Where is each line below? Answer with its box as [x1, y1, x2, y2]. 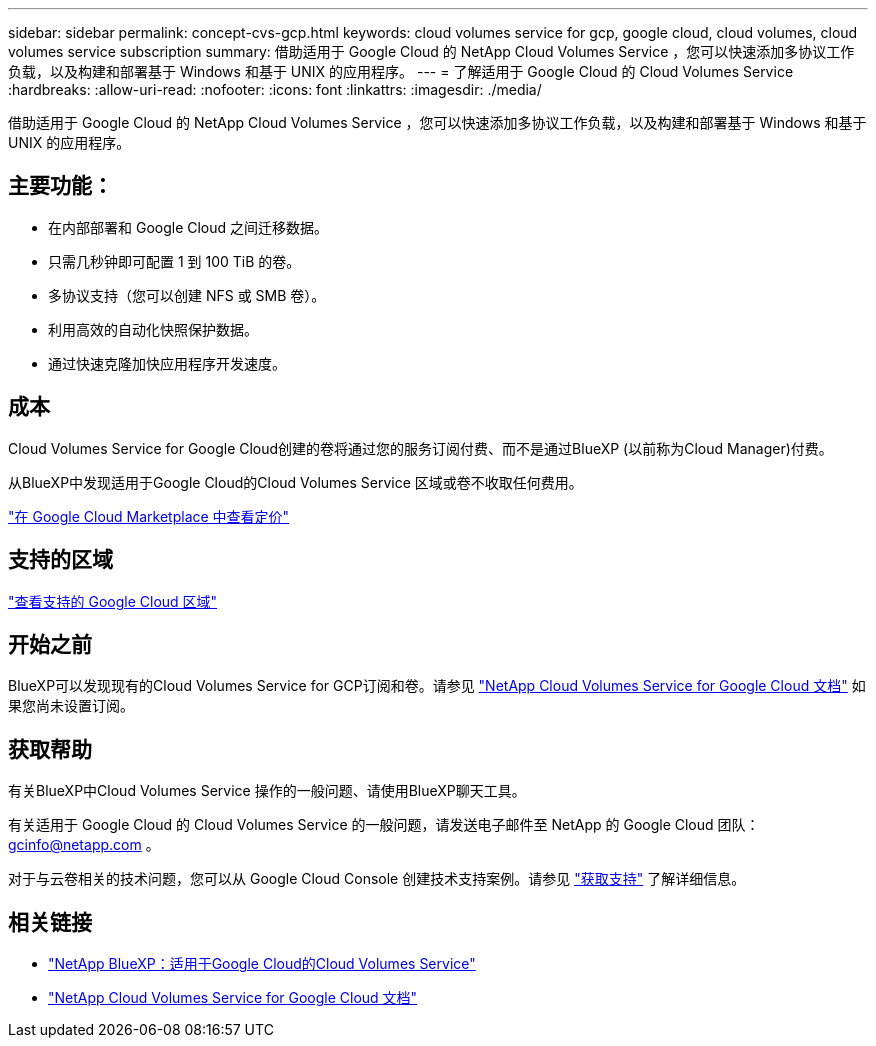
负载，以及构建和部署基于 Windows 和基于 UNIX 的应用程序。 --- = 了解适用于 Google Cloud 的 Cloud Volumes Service [8, 63, 794, 80]
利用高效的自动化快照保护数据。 [48, 320, 258, 338]
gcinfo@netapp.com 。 [8, 836, 160, 854]
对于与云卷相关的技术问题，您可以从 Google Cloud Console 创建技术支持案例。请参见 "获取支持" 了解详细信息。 [8, 870, 746, 888]
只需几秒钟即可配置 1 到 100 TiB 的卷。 [48, 252, 301, 270]
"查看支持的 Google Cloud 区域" [8, 592, 218, 610]
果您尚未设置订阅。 [8, 697, 134, 715]
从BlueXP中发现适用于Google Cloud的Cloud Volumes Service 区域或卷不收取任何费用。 [8, 473, 583, 491]
